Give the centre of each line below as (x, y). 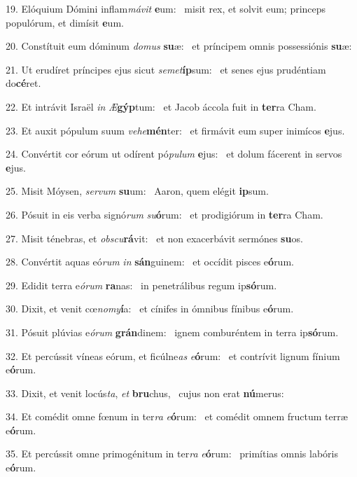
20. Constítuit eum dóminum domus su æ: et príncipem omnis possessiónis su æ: (179, 46)
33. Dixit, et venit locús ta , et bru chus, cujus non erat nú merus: (145, 393)
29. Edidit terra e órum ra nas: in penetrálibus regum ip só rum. (141, 285)
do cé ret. (23, 83)
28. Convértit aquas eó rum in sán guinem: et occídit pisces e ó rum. (150, 262)
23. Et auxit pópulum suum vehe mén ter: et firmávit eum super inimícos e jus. (175, 130)
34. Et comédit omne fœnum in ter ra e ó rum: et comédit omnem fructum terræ (177, 416)
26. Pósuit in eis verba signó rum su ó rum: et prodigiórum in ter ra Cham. (164, 214)
